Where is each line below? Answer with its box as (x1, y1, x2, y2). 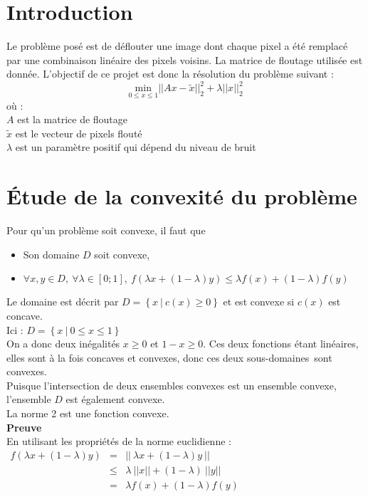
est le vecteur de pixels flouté (15, 125, 142, 140)
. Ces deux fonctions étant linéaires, (203, 336, 359, 351)
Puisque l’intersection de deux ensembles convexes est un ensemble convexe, (6, 377, 337, 392)
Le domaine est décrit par (6, 294, 119, 309)
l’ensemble (6, 392, 51, 407)
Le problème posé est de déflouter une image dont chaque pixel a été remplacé (6, 38, 348, 53)
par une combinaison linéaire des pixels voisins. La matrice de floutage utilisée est (6, 52, 363, 67)
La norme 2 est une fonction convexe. (6, 406, 169, 421)
